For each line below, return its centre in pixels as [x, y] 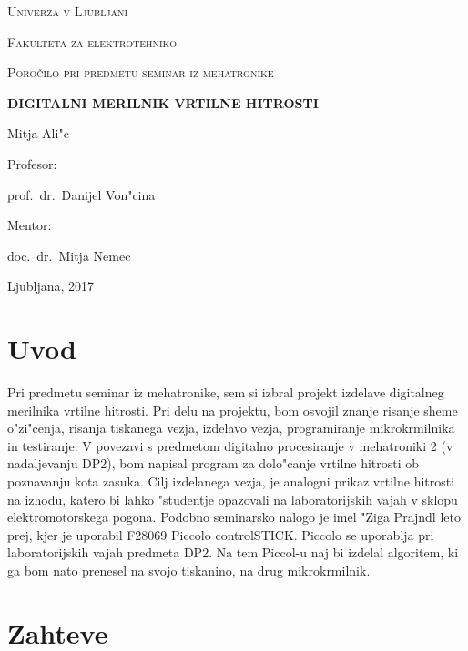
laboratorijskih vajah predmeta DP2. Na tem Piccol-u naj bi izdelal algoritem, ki [233, 552]
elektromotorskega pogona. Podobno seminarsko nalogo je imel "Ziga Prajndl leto [234, 517]
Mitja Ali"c [38, 133]
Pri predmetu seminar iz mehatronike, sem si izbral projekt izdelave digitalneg [226, 392]
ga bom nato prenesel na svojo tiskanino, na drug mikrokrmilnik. [189, 570]
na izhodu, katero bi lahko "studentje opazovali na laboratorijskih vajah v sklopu [233, 499]
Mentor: [30, 225]
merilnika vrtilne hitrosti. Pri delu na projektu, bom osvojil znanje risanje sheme [233, 410]
